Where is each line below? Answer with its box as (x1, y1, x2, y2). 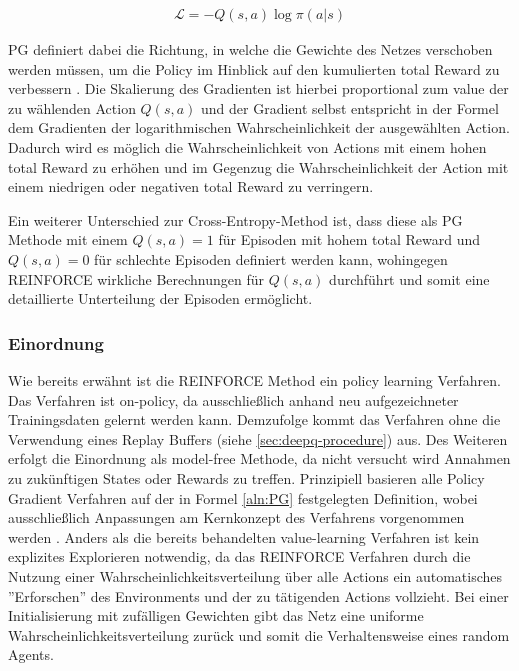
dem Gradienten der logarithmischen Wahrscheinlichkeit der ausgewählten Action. (8, 117, 510, 138)
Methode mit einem (8, 229, 128, 250)
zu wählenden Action (8, 97, 136, 118)
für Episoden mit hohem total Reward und (218, 229, 481, 250)
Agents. (8, 644, 54, 665)
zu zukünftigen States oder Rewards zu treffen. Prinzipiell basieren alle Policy (8, 467, 485, 488)
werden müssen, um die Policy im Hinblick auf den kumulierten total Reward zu (8, 58, 500, 79)
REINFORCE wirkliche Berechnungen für (8, 268, 265, 289)
